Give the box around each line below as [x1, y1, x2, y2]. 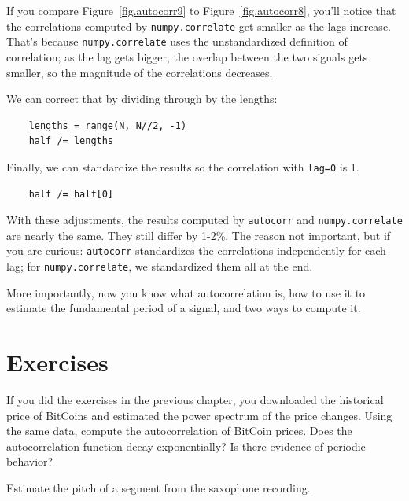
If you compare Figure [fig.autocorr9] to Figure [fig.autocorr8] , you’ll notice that [6, 2, 396, 18]
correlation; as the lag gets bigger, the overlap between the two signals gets [6, 48, 368, 64]
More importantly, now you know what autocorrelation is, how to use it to [6, 284, 366, 300]
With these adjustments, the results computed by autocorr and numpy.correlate [6, 212, 403, 228]
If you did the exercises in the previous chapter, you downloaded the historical [6, 392, 384, 407]
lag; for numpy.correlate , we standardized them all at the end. [6, 258, 313, 274]
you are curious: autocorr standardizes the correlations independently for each [6, 242, 386, 259]
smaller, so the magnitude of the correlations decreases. [6, 64, 273, 80]
